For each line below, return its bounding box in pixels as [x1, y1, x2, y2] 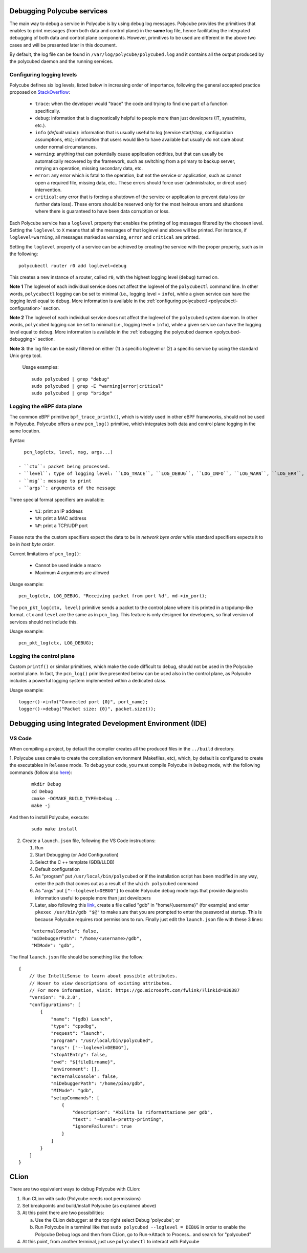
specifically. [35, 108, 61, 114]
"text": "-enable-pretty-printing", [72, 1116, 165, 1122]
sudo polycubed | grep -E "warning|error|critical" [31, 383, 164, 389]
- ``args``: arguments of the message [18, 485, 116, 491]
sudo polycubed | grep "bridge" [31, 390, 113, 396]
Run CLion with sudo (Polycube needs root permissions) [22, 1195, 141, 1201]
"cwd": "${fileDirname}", [51, 1059, 116, 1065]
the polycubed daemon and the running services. [9, 58, 114, 65]
